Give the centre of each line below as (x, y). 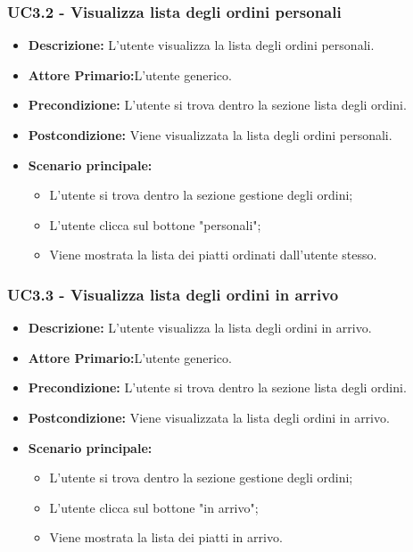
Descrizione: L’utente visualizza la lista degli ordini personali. (201, 45)
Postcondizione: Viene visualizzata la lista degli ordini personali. (210, 135)
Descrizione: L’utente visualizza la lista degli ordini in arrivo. (200, 328)
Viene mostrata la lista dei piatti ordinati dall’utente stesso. (213, 255)
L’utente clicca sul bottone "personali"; (155, 224)
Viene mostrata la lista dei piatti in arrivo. (166, 537)
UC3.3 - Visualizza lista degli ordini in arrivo (173, 294)
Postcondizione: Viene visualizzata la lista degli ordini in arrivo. (209, 417)
